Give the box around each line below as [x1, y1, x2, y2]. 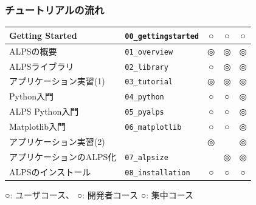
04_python [125, 93, 164, 102]
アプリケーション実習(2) [9, 135, 105, 148]
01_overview [125, 47, 173, 56]
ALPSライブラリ [9, 59, 74, 72]
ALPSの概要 [9, 44, 57, 57]
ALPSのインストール [9, 165, 91, 178]
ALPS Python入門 [9, 105, 79, 118]
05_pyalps [125, 108, 164, 117]
